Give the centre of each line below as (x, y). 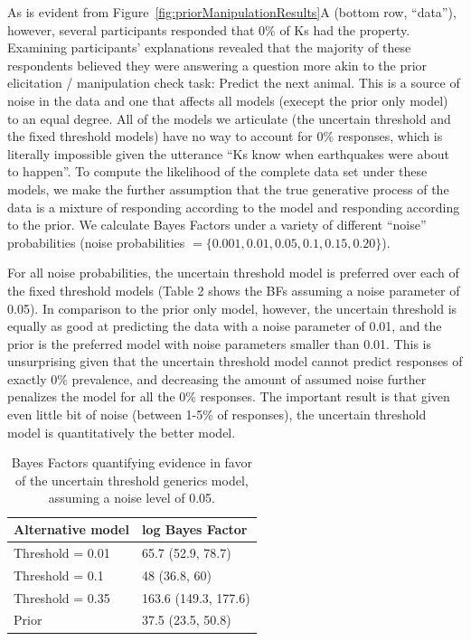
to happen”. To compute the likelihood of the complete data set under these (217, 171)
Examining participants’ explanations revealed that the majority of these (209, 47)
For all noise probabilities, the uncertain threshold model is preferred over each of (233, 273)
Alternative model (71, 529)
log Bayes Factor (194, 529)
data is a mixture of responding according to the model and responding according (234, 207)
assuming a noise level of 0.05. (132, 498)
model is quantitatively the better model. (122, 432)
